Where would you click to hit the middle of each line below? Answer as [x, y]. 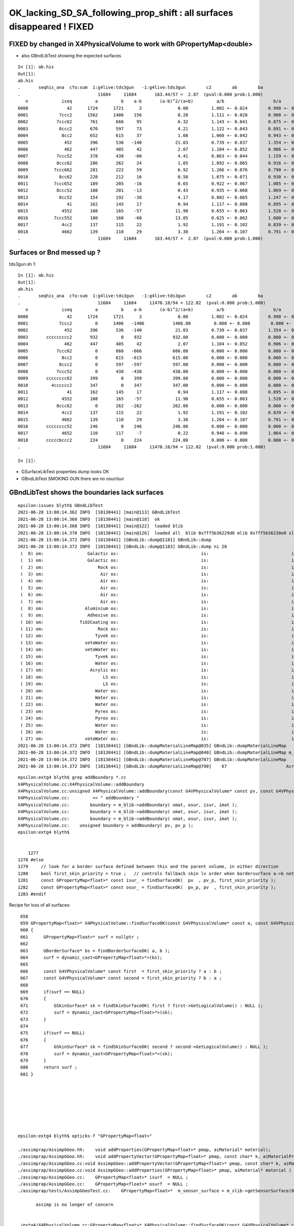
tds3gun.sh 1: [23, 264]
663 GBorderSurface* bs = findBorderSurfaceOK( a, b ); [95, 951]
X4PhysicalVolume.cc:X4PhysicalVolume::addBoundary [81, 784]
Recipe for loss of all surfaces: [40, 905]
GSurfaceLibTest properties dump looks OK [65, 472]
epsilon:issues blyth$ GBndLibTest [61, 506]
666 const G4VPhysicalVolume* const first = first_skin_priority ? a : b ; [121, 971]
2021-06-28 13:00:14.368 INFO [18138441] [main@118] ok [89, 519]
